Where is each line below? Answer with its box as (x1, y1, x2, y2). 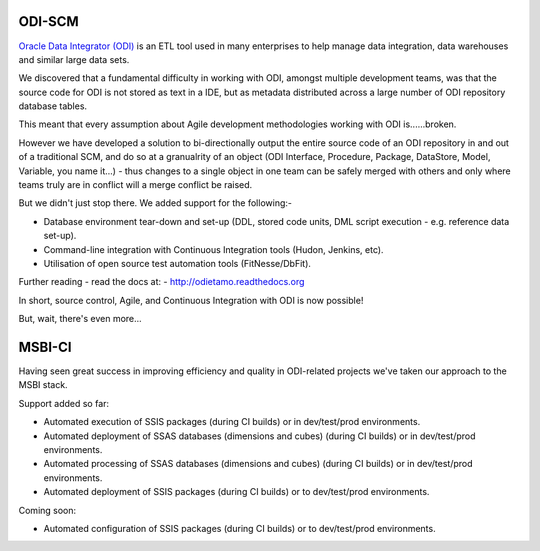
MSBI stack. (18, 379, 69, 391)
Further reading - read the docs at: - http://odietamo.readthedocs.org (18, 276, 305, 288)
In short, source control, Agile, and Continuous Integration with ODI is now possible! (18, 294, 364, 306)
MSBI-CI (18, 338, 72, 355)
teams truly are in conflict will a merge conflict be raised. (18, 179, 253, 191)
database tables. (18, 100, 88, 112)
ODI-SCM (18, 13, 79, 30)
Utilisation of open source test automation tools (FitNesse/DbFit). (43, 257, 312, 269)
